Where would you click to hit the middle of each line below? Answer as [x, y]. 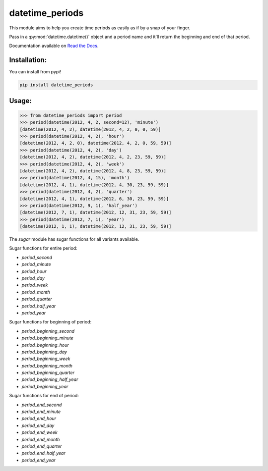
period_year [34, 313]
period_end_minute [41, 412]
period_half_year [39, 306]
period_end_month [41, 439]
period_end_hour [39, 419]
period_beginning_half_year [50, 379]
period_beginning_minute [48, 338]
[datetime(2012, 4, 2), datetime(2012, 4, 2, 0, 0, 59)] [90, 129]
